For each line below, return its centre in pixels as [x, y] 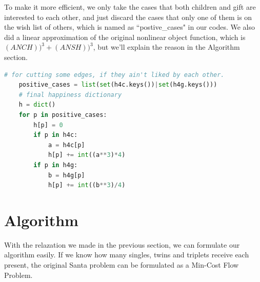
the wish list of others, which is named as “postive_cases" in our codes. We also [130, 27]
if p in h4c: [56, 135]
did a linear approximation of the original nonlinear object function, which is [125, 37]
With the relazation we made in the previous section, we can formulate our [122, 244]
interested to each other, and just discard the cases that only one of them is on [128, 17]
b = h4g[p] [66, 175]
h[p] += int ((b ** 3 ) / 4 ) [87, 185]
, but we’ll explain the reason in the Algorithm [166, 47]
